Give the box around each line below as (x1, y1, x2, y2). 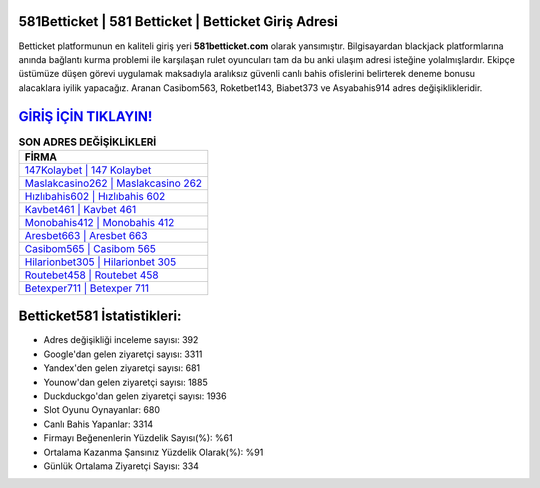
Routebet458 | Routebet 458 (24, 268, 159, 282)
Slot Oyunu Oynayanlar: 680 (43, 404, 160, 416)
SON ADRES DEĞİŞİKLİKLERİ (18, 135, 157, 149)
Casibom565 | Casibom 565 (24, 241, 157, 255)
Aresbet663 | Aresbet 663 (24, 228, 148, 242)
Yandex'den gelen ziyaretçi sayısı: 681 (43, 362, 200, 374)
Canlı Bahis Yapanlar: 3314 (43, 418, 154, 430)
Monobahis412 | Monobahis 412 (24, 215, 175, 229)
